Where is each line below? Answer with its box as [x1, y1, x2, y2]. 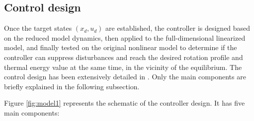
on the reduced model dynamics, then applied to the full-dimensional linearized [4, 32, 246, 43]
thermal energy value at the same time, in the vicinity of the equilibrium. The [4, 61, 242, 72]
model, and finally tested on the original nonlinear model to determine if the [4, 42, 237, 53]
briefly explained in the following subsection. [4, 81, 140, 91]
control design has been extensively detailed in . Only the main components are [4, 71, 246, 82]
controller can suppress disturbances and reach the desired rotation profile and [4, 52, 243, 62]
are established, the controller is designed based [105, 23, 251, 33]
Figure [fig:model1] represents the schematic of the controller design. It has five [4, 98, 245, 108]
